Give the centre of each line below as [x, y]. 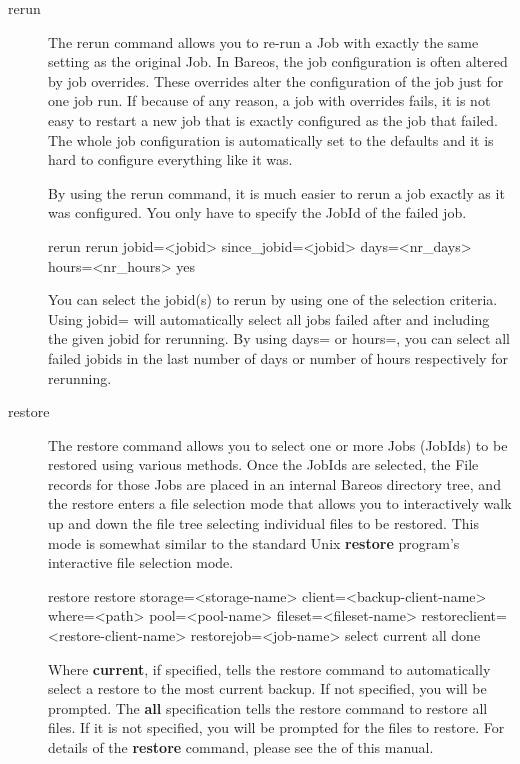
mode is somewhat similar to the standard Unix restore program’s [254, 542]
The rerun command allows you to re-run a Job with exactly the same [263, 41]
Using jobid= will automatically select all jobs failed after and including [269, 318]
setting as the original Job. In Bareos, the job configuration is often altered [278, 61]
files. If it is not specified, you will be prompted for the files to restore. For [276, 727]
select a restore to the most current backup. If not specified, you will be [267, 688]
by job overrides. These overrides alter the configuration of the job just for [276, 80]
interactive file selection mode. [141, 562]
